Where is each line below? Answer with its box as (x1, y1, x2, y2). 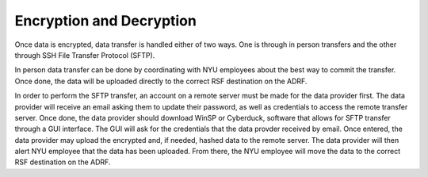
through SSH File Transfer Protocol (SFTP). (14, 50, 155, 60)
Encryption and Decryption (14, 12, 197, 29)
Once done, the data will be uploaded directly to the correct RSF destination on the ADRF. (14, 76, 308, 86)
